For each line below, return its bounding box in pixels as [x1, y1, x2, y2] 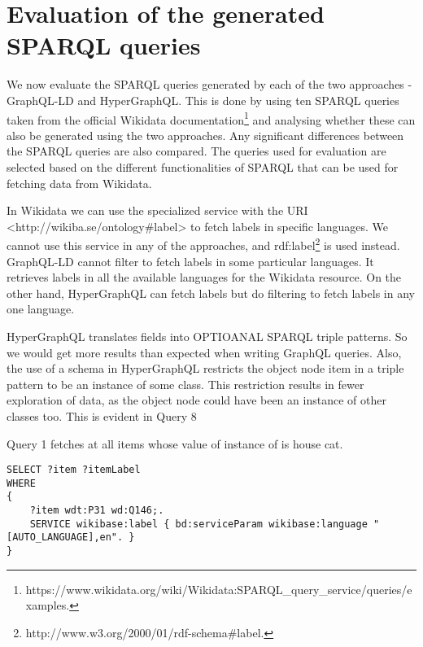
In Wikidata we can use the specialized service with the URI [7, 202, 308, 219]
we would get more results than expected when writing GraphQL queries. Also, [7, 343, 402, 361]
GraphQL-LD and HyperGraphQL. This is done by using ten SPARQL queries [7, 91, 399, 108]
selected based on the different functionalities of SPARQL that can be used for [7, 158, 399, 175]
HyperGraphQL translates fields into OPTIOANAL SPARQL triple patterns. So [7, 327, 408, 344]
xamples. [25, 597, 70, 614]
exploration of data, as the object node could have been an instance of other [7, 391, 386, 409]
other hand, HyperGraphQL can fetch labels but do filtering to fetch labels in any [7, 284, 415, 301]
